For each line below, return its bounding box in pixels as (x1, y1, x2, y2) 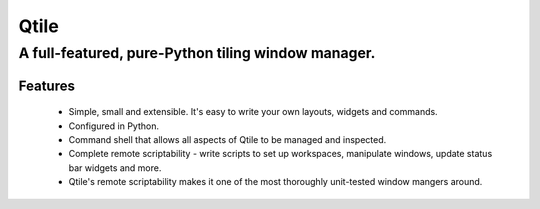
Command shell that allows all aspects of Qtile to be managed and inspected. (68, 134, 387, 145)
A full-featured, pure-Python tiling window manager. (18, 44, 376, 62)
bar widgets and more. (68, 161, 162, 174)
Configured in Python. (68, 120, 160, 132)
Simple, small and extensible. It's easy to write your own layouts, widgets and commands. (68, 106, 439, 118)
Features (18, 77, 75, 94)
